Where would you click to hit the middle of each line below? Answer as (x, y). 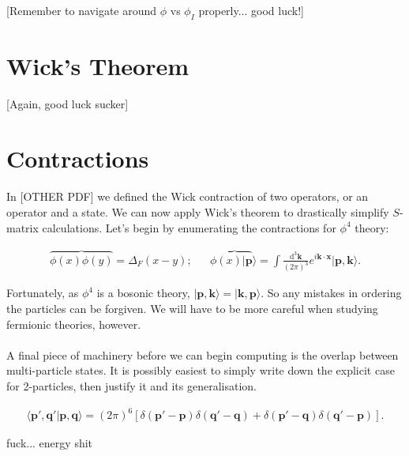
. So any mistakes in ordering (331, 293)
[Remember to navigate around (82, 10)
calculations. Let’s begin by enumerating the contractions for (189, 227)
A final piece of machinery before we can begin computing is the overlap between (203, 354)
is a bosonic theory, (143, 293)
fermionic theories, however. (74, 324)
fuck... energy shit (50, 443)
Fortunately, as (43, 293)
